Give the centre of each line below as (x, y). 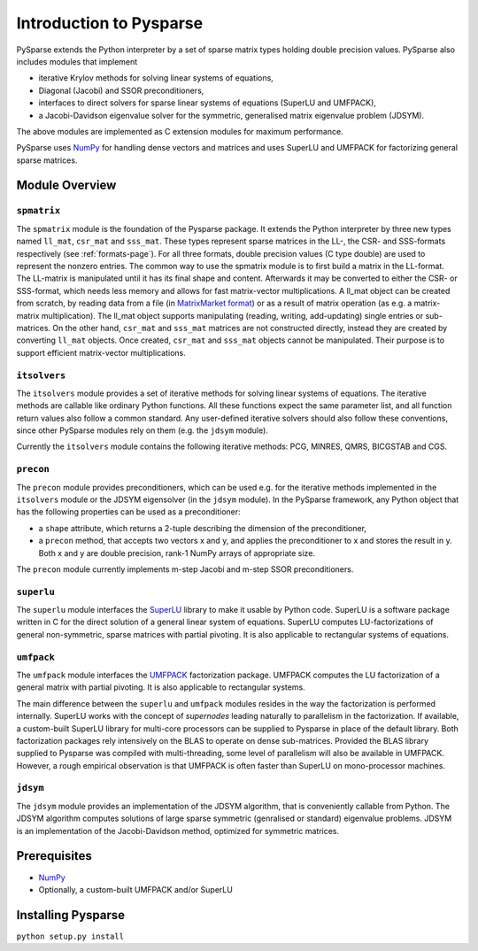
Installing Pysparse (71, 915)
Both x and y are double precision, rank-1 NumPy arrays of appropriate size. (177, 553)
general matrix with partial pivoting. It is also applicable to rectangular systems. (161, 687)
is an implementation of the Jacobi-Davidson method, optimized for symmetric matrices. (178, 831)
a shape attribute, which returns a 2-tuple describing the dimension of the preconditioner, (203, 528)
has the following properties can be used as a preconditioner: (128, 512)
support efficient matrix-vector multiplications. (101, 352)
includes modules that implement (77, 61)
